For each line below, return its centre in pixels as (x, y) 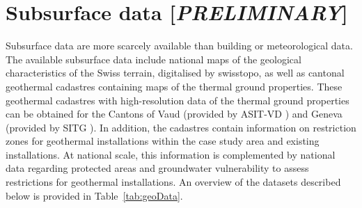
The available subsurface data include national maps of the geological (154, 59)
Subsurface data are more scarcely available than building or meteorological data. (179, 46)
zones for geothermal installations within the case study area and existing (163, 141)
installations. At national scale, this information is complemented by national (171, 154)
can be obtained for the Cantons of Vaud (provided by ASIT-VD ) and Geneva (174, 114)
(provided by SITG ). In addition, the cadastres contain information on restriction (181, 127)
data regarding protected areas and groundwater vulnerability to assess (157, 168)
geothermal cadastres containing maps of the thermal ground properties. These (174, 86)
